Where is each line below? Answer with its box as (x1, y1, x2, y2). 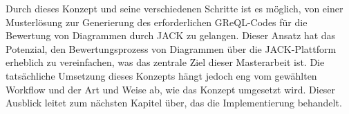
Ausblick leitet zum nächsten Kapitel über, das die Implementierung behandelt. (6, 95, 342, 110)
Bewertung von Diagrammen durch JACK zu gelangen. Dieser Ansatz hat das (6, 28, 336, 43)
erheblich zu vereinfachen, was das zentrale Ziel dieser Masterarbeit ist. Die (6, 55, 325, 69)
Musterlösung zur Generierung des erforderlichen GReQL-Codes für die (6, 14, 308, 29)
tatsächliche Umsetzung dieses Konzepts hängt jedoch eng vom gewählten (6, 68, 317, 82)
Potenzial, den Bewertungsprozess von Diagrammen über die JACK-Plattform (6, 41, 337, 56)
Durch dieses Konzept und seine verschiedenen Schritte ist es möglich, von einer (6, 1, 343, 15)
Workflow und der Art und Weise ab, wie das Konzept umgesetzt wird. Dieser (6, 82, 336, 96)
